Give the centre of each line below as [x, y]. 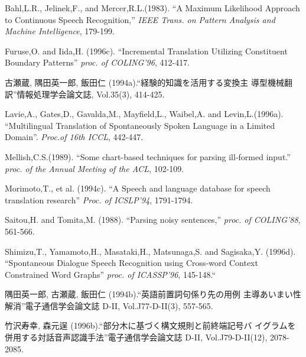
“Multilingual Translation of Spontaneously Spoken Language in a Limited [140, 125]
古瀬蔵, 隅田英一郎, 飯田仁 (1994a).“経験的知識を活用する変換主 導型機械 [144, 82]
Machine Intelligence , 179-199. [60, 31]
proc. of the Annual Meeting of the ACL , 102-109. [95, 168]
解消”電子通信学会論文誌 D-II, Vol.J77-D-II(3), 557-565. [109, 305]
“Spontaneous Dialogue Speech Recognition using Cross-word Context [131, 263]
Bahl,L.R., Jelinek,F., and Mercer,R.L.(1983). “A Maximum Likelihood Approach [152, 8]
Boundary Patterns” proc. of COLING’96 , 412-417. [97, 62]
